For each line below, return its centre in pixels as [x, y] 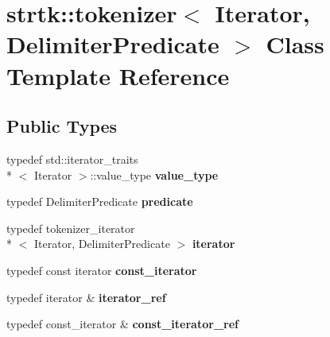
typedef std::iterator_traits [72, 159]
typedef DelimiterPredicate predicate [100, 201]
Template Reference [118, 75]
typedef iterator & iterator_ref [86, 297]
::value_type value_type [154, 174]
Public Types [62, 126]
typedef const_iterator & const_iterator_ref [122, 324]
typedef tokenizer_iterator [71, 228]
